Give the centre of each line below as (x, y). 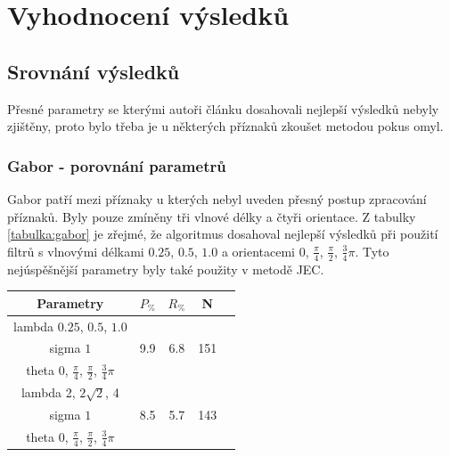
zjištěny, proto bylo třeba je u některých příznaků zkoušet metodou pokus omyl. (225, 126)
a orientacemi (258, 251)
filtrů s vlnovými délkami (76, 251)
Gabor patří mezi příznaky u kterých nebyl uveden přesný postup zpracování (217, 198)
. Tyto (372, 251)
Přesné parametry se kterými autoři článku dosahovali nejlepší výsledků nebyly (223, 108)
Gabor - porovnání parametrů (117, 165)
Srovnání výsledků (94, 71)
